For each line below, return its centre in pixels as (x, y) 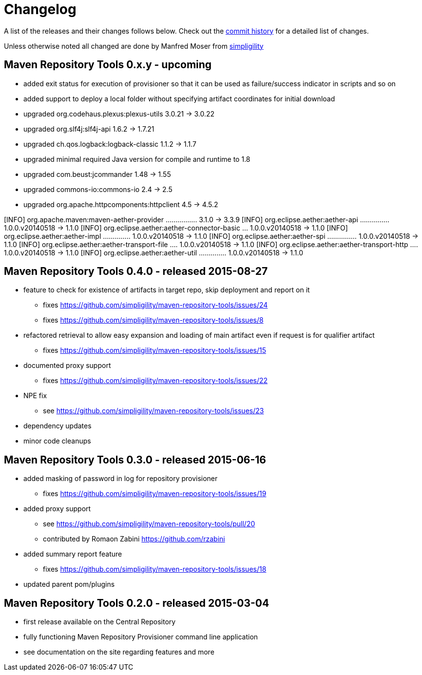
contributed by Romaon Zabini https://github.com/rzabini (134, 539)
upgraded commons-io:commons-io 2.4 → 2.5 (98, 189)
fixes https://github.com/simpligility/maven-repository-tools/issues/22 (155, 381)
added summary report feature (73, 554)
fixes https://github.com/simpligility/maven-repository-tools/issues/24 (155, 305)
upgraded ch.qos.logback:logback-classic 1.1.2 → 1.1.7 (110, 144)
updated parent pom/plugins (69, 584)
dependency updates (58, 426)
